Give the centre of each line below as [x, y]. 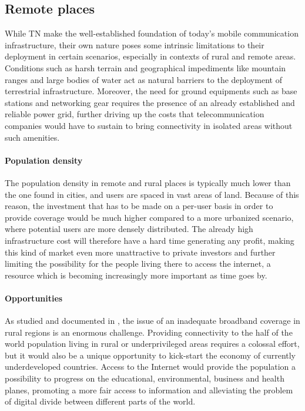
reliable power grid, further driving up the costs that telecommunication [135, 114]
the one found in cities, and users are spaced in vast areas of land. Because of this [152, 194]
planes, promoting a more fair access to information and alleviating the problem [149, 390]
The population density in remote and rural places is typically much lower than [148, 182]
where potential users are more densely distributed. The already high [129, 229]
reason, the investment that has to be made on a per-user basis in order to [139, 206]
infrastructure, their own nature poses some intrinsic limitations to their [135, 44]
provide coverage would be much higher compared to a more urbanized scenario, [149, 217]
